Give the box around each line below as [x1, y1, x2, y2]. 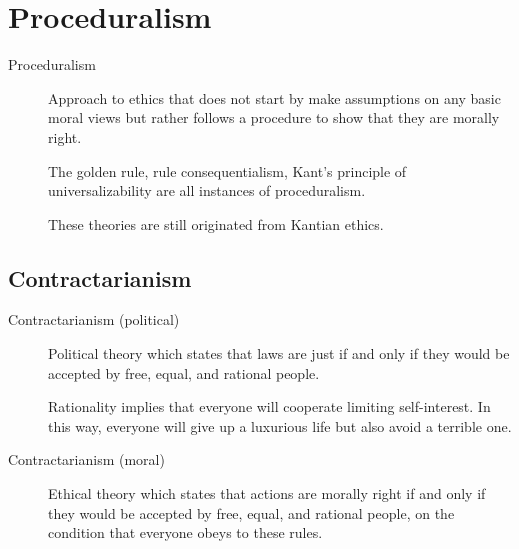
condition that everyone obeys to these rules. [48, 522, 323, 543]
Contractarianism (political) [8, 309, 180, 330]
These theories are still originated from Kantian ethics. [48, 213, 384, 234]
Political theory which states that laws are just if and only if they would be [48, 343, 510, 364]
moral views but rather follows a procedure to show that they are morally [48, 107, 500, 128]
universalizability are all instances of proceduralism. [48, 180, 366, 201]
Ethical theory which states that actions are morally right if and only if [48, 483, 486, 504]
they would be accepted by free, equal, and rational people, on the [48, 502, 455, 523]
